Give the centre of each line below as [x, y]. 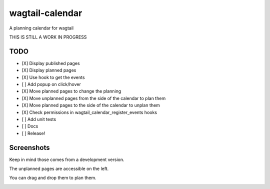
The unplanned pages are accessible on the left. [59, 169]
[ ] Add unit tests [39, 119]
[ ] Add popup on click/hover [51, 84]
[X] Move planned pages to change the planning [71, 91]
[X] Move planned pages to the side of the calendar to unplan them [91, 105]
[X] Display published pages [51, 63]
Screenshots [29, 147]
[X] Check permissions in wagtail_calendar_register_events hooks [89, 112]
